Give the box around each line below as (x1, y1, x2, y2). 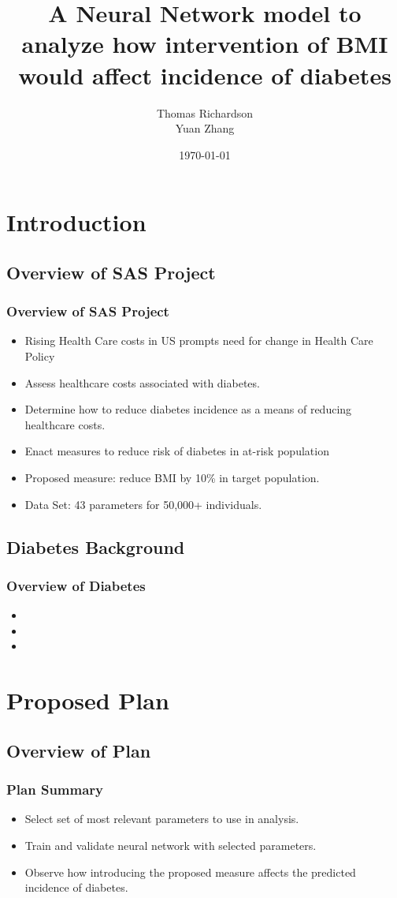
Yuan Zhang (175, 120, 235, 137)
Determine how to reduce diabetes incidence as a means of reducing (24, 401, 352, 417)
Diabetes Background (6, 534, 185, 559)
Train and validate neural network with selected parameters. (24, 836, 317, 853)
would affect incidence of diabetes (18, 58, 391, 91)
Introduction (6, 206, 147, 238)
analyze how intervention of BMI (21, 28, 388, 60)
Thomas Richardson (156, 104, 254, 121)
